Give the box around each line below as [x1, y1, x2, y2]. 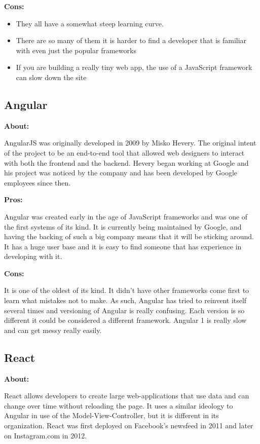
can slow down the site [16, 71, 87, 82]
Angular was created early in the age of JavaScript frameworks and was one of [4, 211, 248, 221]
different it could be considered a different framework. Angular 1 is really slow [4, 315, 247, 325]
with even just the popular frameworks [16, 45, 136, 55]
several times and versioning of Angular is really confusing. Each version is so [4, 305, 245, 315]
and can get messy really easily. [4, 324, 102, 335]
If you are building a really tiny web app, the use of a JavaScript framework [16, 62, 252, 72]
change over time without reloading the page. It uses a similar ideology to [4, 400, 233, 411]
